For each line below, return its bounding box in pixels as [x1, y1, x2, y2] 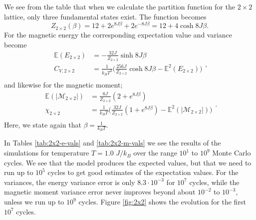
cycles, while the [189, 176, 240, 187]
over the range [133, 147, 177, 158]
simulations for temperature [4, 147, 89, 158]
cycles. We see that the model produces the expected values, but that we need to [4, 157, 252, 167]
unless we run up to [4, 196, 64, 207]
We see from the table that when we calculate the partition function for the [4, 1, 235, 11]
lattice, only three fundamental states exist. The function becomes [4, 11, 207, 21]
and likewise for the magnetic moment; [4, 79, 123, 90]
